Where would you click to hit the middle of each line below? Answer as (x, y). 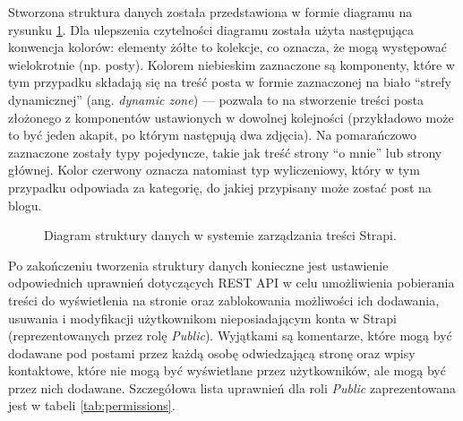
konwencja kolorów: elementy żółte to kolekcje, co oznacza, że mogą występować (228, 47)
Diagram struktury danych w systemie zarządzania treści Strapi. (220, 235)
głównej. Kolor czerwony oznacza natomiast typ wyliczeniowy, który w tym (214, 170)
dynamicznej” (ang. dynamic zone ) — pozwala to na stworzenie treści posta (216, 99)
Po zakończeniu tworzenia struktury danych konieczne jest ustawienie (198, 265)
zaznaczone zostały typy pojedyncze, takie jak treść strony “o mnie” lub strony (225, 152)
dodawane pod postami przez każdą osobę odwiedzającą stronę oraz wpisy (212, 352)
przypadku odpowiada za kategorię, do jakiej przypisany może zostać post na (220, 187)
